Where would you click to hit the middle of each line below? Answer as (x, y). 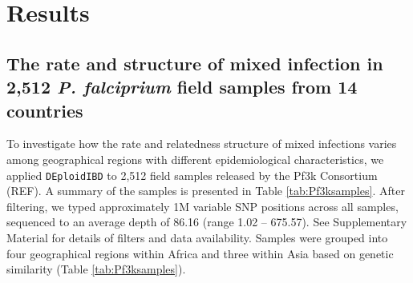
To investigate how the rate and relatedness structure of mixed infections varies (202, 143)
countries (45, 110)
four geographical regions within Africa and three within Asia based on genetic (200, 253)
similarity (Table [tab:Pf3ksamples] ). (96, 269)
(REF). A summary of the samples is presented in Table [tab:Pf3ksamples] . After (206, 191)
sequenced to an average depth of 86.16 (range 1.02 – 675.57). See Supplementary (207, 222)
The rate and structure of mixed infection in (195, 63)
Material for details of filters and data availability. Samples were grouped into (197, 237)
